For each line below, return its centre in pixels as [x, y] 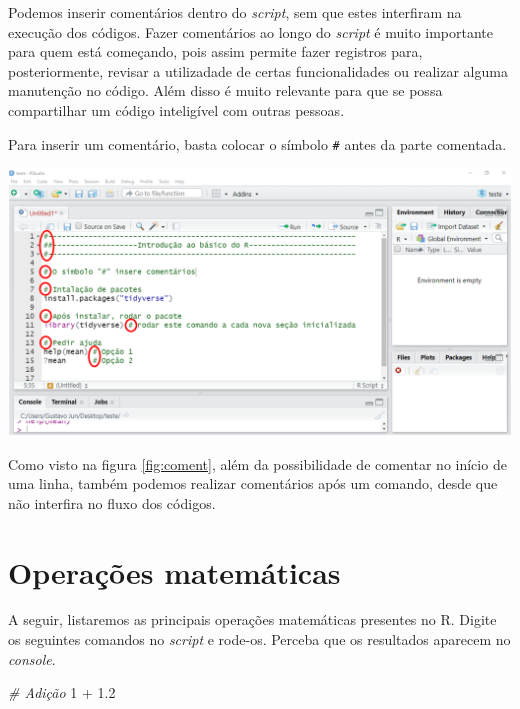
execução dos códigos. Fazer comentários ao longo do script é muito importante [251, 31]
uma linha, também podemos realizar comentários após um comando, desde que [253, 483]
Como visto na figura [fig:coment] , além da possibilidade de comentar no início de [257, 463]
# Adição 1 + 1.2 [62, 692]
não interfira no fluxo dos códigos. [112, 502]
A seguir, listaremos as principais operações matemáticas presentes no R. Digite [252, 619]
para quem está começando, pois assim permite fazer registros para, [215, 51]
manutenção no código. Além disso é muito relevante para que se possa [225, 90]
